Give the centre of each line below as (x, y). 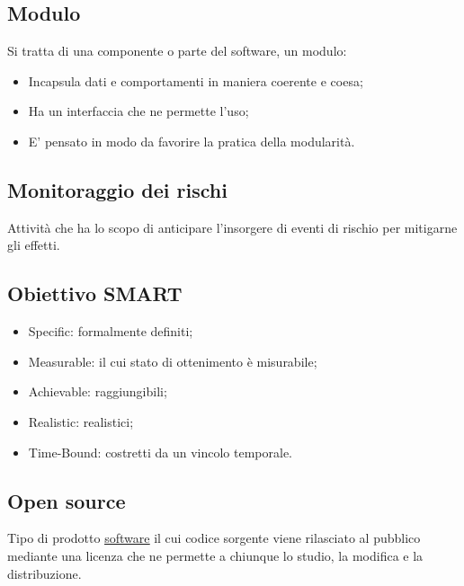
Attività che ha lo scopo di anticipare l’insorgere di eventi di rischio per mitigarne (232, 227)
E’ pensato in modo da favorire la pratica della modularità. (192, 141)
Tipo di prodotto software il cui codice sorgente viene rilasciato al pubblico (214, 538)
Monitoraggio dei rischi (117, 189)
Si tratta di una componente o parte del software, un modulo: (177, 51)
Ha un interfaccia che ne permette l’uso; (138, 111)
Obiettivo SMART (95, 293)
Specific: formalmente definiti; (111, 331)
